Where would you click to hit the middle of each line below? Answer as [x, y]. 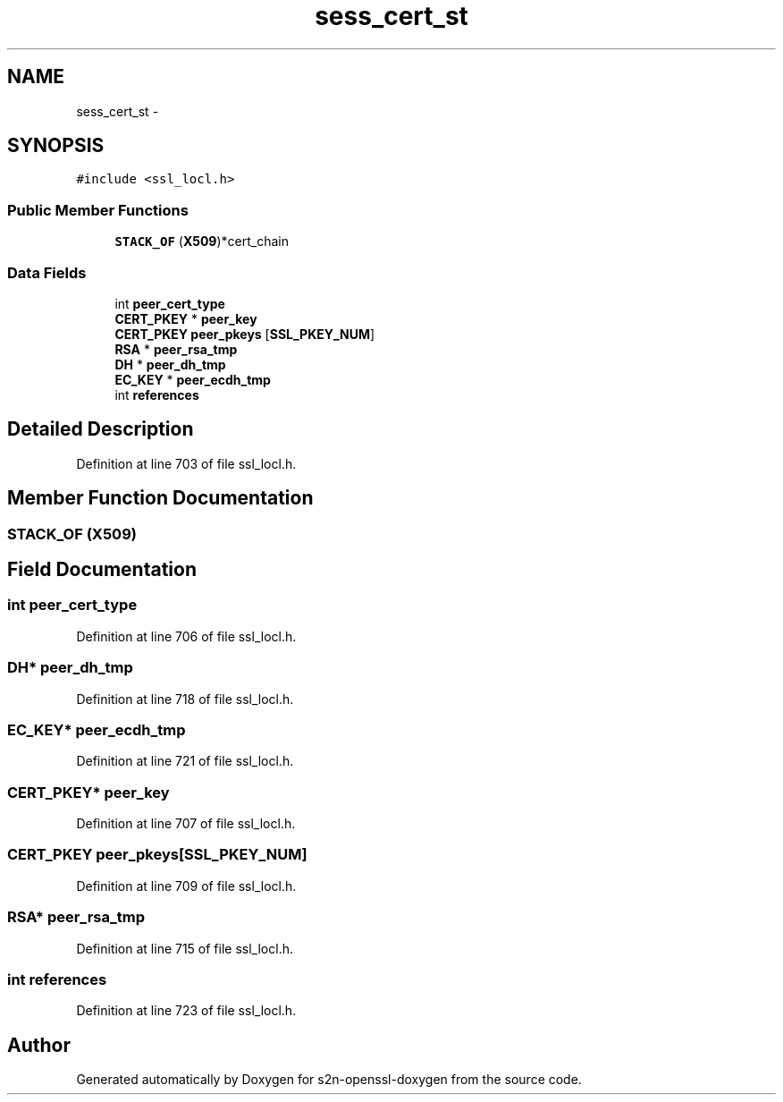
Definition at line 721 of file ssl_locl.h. [185, 761]
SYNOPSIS [56, 146]
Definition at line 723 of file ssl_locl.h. [186, 1011]
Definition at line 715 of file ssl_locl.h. [185, 948]
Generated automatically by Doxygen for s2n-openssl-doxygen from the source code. [329, 1080]
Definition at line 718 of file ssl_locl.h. [185, 699]
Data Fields [47, 272]
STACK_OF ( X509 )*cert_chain [202, 242]
